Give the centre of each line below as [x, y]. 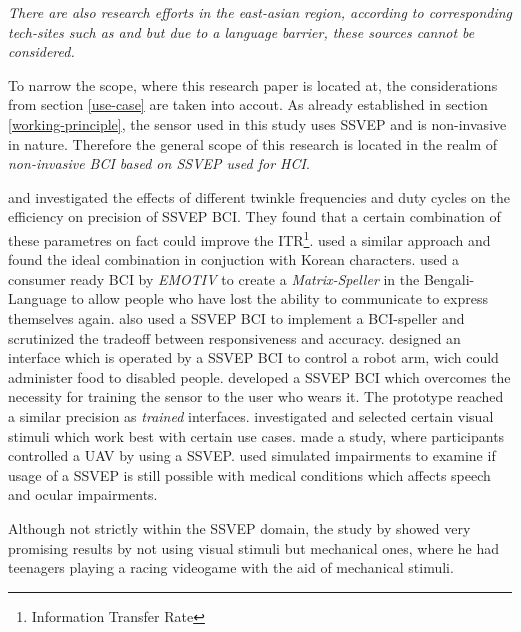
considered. [41, 51]
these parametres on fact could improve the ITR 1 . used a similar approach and [249, 238]
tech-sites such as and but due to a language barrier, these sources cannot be [241, 31]
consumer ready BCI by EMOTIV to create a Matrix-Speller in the [214, 278]
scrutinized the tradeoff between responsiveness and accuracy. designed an [234, 337]
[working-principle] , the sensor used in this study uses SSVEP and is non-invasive [257, 123]
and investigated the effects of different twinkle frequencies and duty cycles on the [259, 196]
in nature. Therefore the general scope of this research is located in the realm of [252, 143]
